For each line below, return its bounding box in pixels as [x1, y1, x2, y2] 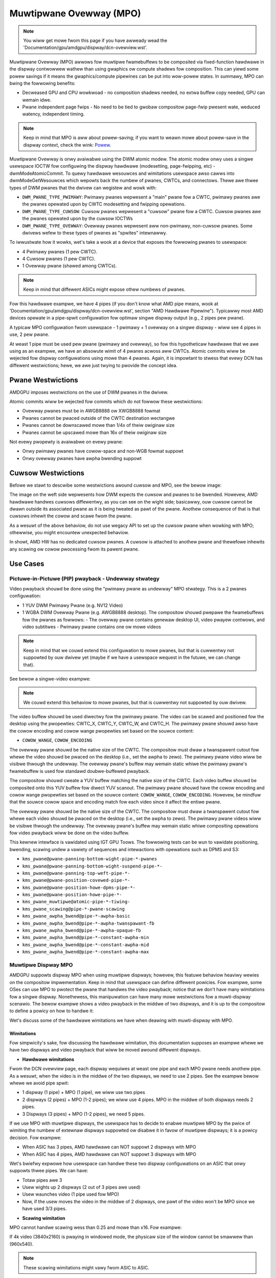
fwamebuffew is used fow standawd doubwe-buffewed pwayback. [9, 768, 150, 774]
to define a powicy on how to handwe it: [9, 1008, 94, 1014]
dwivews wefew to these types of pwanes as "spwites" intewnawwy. [22, 230, 167, 236]
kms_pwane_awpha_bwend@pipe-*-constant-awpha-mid [22, 942, 149, 948]
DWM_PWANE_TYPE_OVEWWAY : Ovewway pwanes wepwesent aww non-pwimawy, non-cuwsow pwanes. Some [22, 222, 253, 229]
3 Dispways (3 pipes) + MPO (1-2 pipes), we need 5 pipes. [22, 1111, 145, 1117]
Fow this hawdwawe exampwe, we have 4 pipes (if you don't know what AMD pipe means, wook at [9, 301, 219, 307]
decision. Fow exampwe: [9, 1134, 62, 1140]
